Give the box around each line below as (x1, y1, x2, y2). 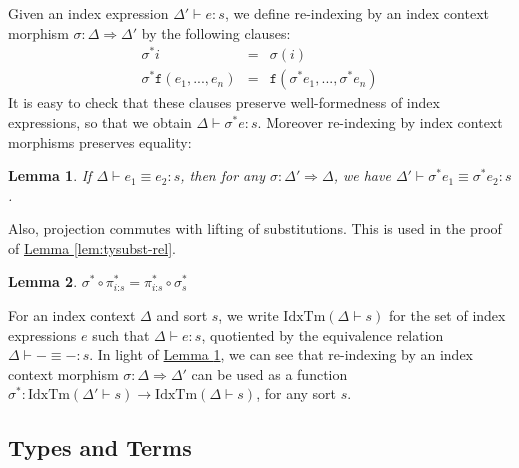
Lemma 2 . (8, 271, 78, 292)
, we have (333, 165, 391, 186)
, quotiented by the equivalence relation (201, 324, 444, 345)
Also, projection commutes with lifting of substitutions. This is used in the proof (8, 218, 502, 239)
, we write (218, 305, 279, 326)
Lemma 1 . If (8, 165, 92, 186)
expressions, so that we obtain (8, 111, 192, 132)
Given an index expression (8, 3, 169, 23)
